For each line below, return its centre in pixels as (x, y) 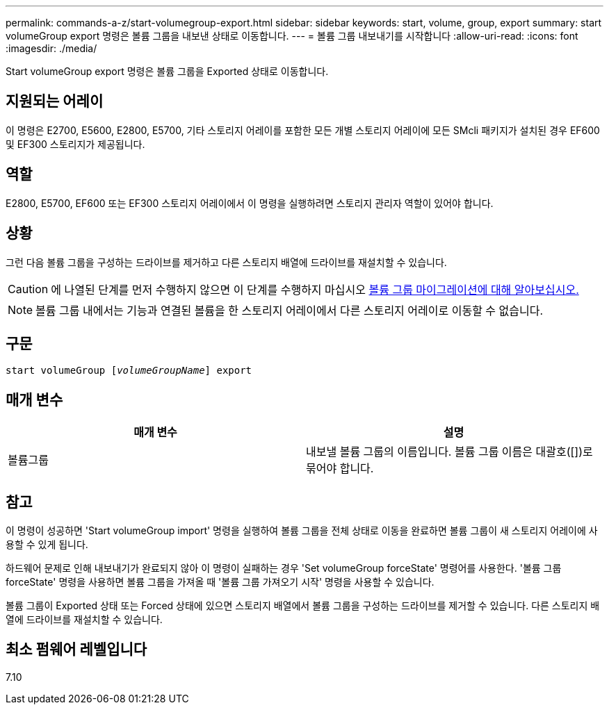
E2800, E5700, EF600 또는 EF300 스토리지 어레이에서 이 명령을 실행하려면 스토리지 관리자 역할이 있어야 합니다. (250, 203)
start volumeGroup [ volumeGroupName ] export (129, 371)
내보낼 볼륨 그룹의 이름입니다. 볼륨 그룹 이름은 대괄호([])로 (449, 452)
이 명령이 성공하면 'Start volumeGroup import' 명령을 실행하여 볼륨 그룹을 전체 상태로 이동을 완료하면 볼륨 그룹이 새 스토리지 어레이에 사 (302, 531)
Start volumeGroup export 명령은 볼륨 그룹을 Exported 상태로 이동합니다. (167, 71)
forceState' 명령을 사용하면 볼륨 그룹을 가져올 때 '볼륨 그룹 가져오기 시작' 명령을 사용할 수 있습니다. (220, 582)
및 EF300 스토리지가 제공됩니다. (75, 144)
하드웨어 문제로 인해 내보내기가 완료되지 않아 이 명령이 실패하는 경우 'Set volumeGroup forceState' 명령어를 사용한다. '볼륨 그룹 (284, 568)
